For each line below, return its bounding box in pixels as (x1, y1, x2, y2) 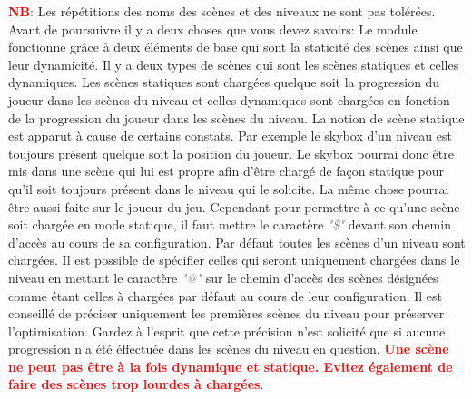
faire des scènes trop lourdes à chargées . (8, 375, 264, 394)
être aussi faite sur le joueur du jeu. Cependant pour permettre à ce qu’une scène (8, 197, 460, 216)
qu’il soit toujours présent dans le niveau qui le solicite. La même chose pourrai (8, 179, 449, 198)
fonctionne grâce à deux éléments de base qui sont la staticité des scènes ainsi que (8, 37, 463, 56)
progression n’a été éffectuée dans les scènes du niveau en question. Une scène (8, 339, 449, 358)
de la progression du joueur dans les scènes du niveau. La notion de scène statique (8, 108, 465, 127)
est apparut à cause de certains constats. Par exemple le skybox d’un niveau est (8, 126, 452, 145)
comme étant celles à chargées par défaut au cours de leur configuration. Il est (8, 286, 443, 305)
